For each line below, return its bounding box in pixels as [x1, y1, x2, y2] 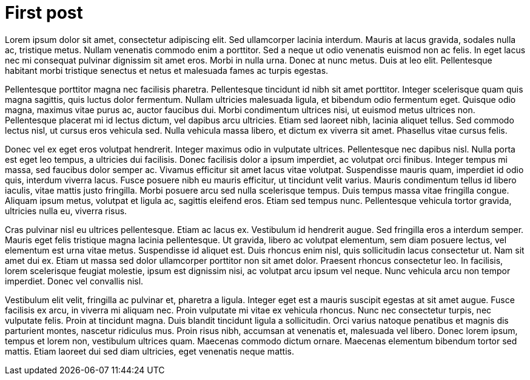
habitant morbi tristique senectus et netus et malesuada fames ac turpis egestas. [5, 65, 329, 76]
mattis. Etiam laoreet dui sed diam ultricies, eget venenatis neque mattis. [5, 346, 294, 356]
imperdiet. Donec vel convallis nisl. [5, 275, 144, 286]
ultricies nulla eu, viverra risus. [5, 205, 127, 216]
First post [5, 2, 83, 23]
